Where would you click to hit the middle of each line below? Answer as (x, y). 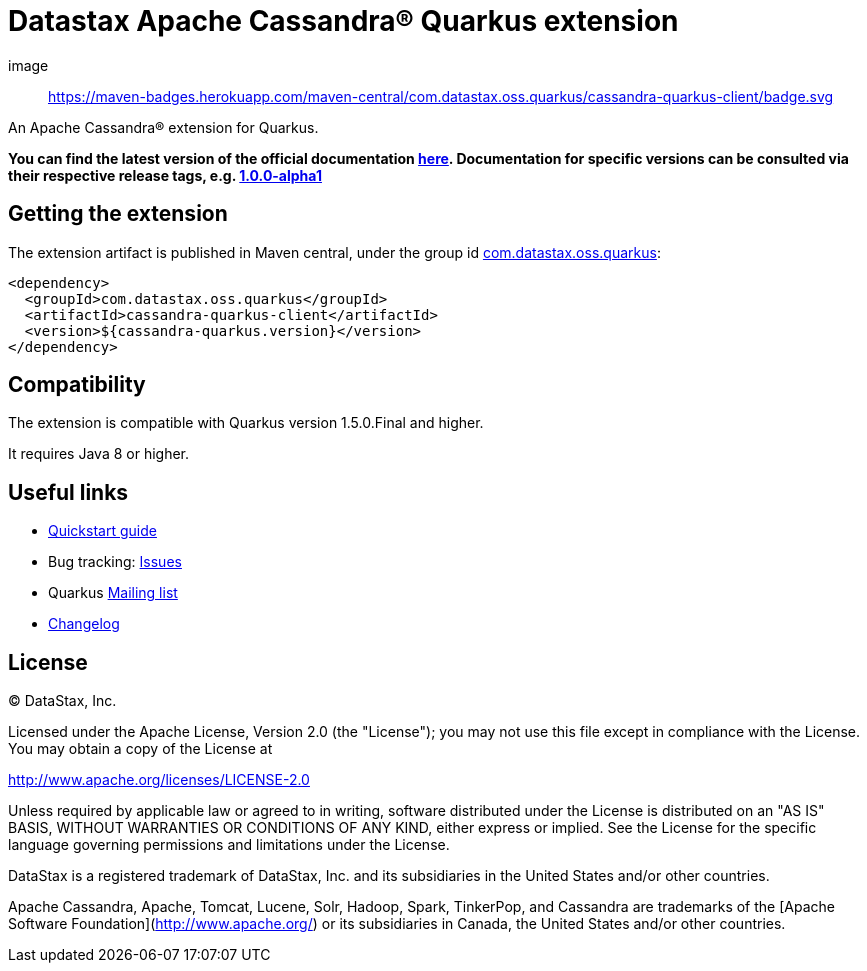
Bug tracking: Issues (115, 562)
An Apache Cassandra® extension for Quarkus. (163, 127)
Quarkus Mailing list (113, 593)
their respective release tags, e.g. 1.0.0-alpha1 (165, 175)
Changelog (84, 624)
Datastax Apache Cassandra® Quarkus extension (343, 21)
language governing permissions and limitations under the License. (229, 845)
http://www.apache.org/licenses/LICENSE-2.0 (159, 780)
